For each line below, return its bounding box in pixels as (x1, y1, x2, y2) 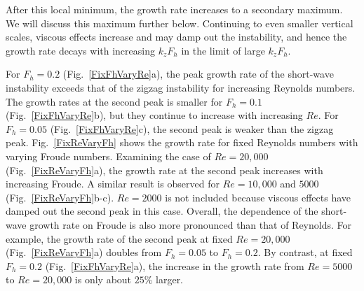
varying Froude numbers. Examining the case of (6, 148, 211, 163)
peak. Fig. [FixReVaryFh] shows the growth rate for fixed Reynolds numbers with (6, 135, 358, 150)
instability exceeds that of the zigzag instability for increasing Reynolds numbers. (6, 80, 356, 94)
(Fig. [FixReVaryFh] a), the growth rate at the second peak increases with (6, 162, 323, 177)
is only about (74, 272, 132, 287)
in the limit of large (181, 43, 265, 57)
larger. (156, 272, 184, 287)
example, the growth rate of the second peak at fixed (6, 231, 233, 246)
